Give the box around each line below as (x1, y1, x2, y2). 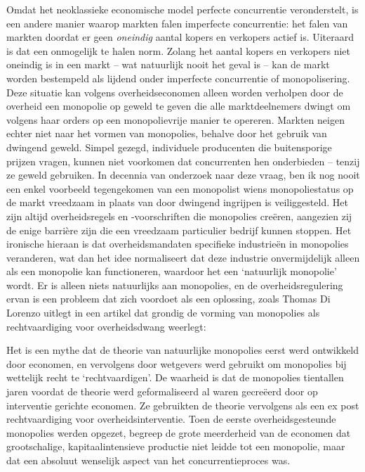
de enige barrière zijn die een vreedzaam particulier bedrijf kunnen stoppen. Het (6, 222, 352, 237)
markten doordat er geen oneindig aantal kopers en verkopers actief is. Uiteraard (6, 30, 354, 44)
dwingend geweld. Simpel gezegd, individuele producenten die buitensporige (6, 139, 332, 154)
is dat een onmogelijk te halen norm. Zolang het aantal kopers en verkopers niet (6, 43, 350, 58)
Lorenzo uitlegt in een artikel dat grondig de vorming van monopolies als (6, 305, 320, 320)
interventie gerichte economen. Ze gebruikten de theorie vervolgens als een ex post (6, 397, 359, 412)
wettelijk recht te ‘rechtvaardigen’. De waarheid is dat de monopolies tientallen (6, 370, 344, 385)
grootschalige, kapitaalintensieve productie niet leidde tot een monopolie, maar (6, 439, 345, 454)
